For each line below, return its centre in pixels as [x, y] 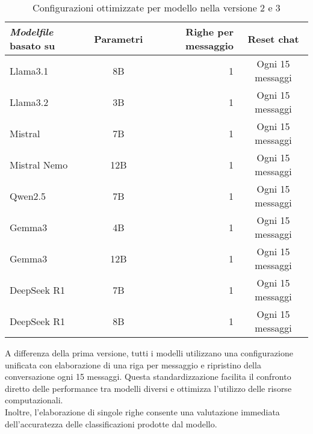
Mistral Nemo [39, 164]
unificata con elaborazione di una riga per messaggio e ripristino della [133, 364]
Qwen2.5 [28, 196]
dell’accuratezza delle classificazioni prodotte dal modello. [111, 423]
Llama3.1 [29, 70]
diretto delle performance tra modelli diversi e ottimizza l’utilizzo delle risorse [148, 388]
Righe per [210, 32]
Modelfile [32, 32]
